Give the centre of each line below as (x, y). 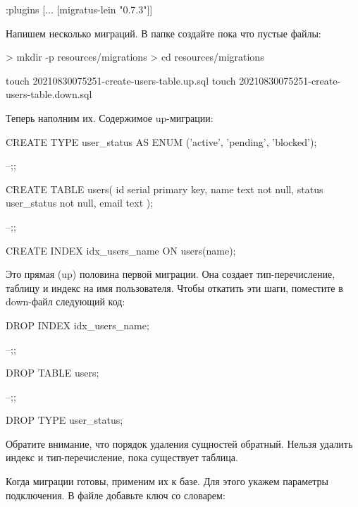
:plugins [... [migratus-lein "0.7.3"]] (79, 9)
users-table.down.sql (49, 94)
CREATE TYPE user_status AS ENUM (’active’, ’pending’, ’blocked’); (161, 141)
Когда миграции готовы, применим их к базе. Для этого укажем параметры (167, 481)
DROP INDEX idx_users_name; (78, 325)
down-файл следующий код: (66, 301)
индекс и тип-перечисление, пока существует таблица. (122, 457)
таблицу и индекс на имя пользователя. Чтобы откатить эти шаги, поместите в (174, 287)
